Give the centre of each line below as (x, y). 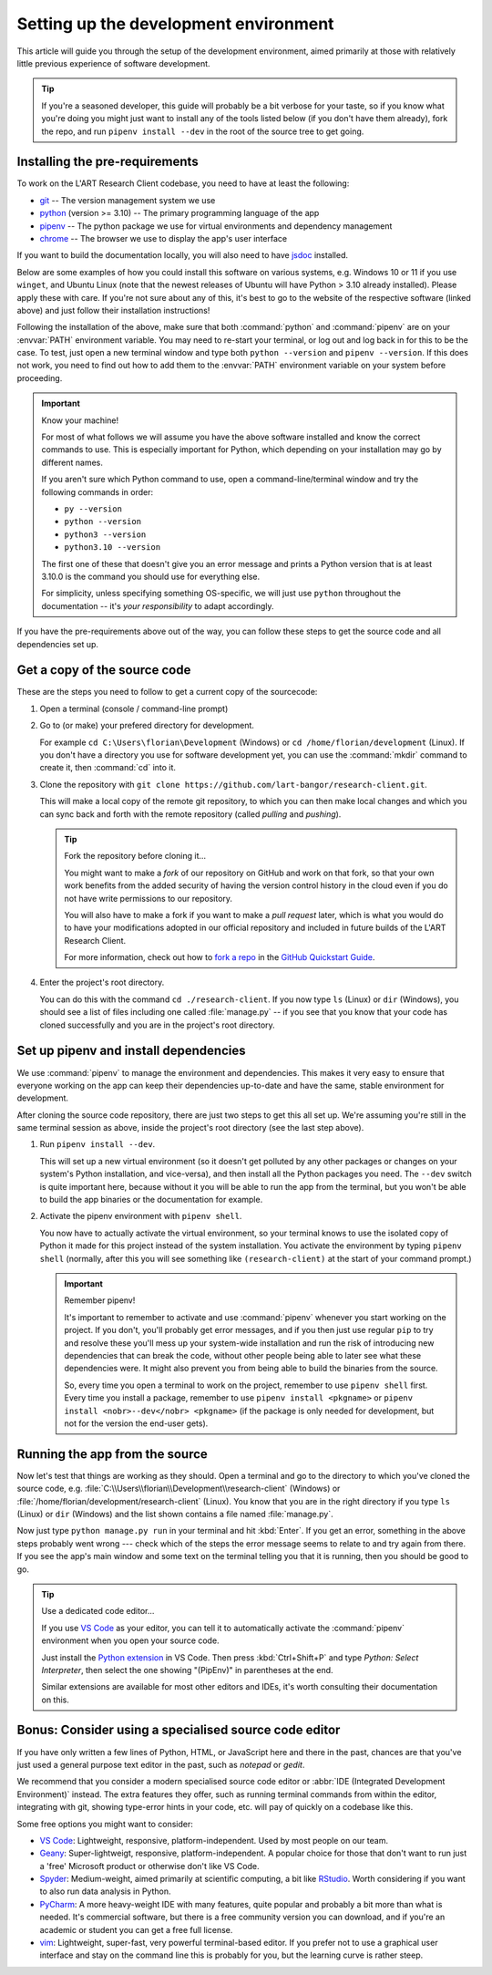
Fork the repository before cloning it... (135, 856)
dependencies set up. (58, 644)
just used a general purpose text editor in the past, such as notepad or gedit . (161, 1764)
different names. (72, 462)
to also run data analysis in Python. (105, 1891)
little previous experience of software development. (113, 63)
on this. (56, 1700)
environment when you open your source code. (130, 1640)
